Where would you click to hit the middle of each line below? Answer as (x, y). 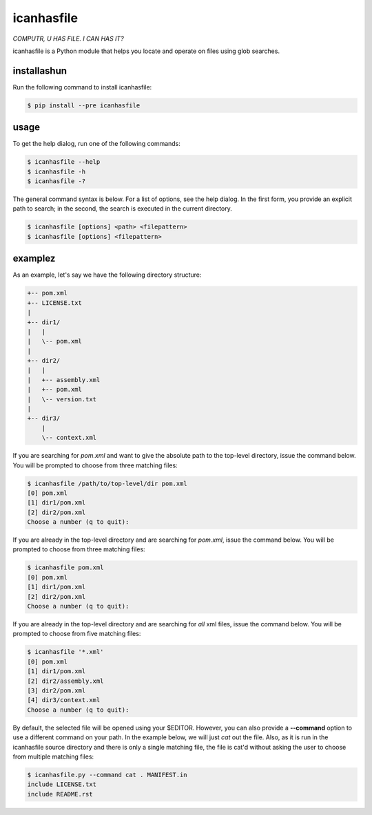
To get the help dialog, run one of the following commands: (96, 144)
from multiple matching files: (53, 756)
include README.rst (60, 794)
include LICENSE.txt (62, 784)
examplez (34, 258)
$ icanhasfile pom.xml (65, 568)
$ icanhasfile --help (64, 162)
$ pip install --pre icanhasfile (84, 105)
